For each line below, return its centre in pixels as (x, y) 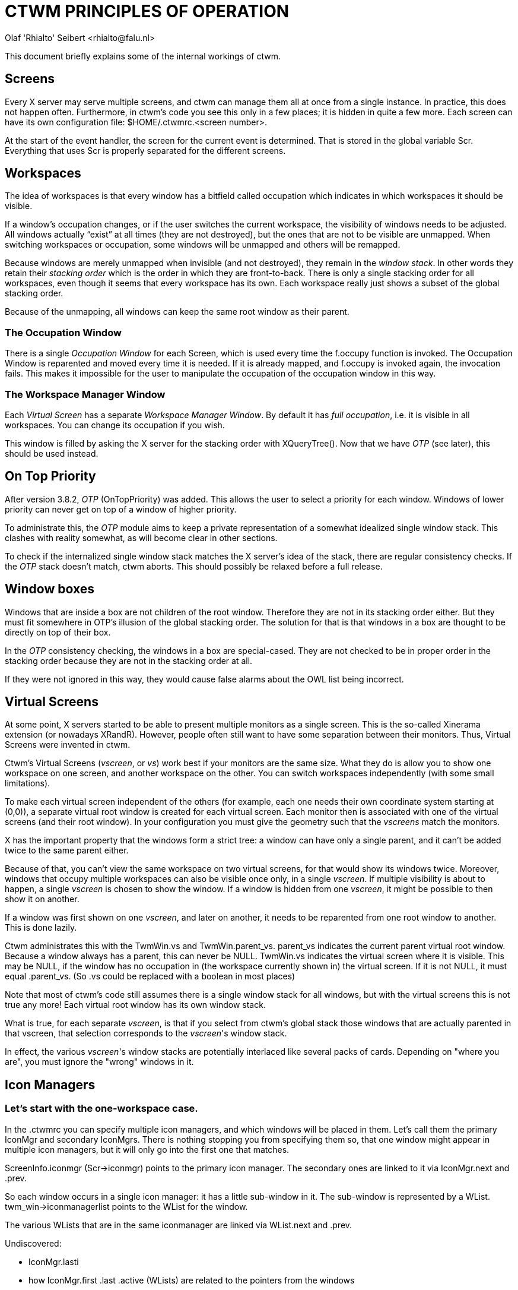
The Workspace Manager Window (85, 394)
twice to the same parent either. (67, 850)
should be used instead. (52, 453)
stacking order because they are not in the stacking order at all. (129, 660)
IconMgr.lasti (54, 1261)
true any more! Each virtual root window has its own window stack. (135, 1005)
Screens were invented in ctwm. (68, 745)
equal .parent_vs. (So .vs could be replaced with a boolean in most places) (150, 976)
